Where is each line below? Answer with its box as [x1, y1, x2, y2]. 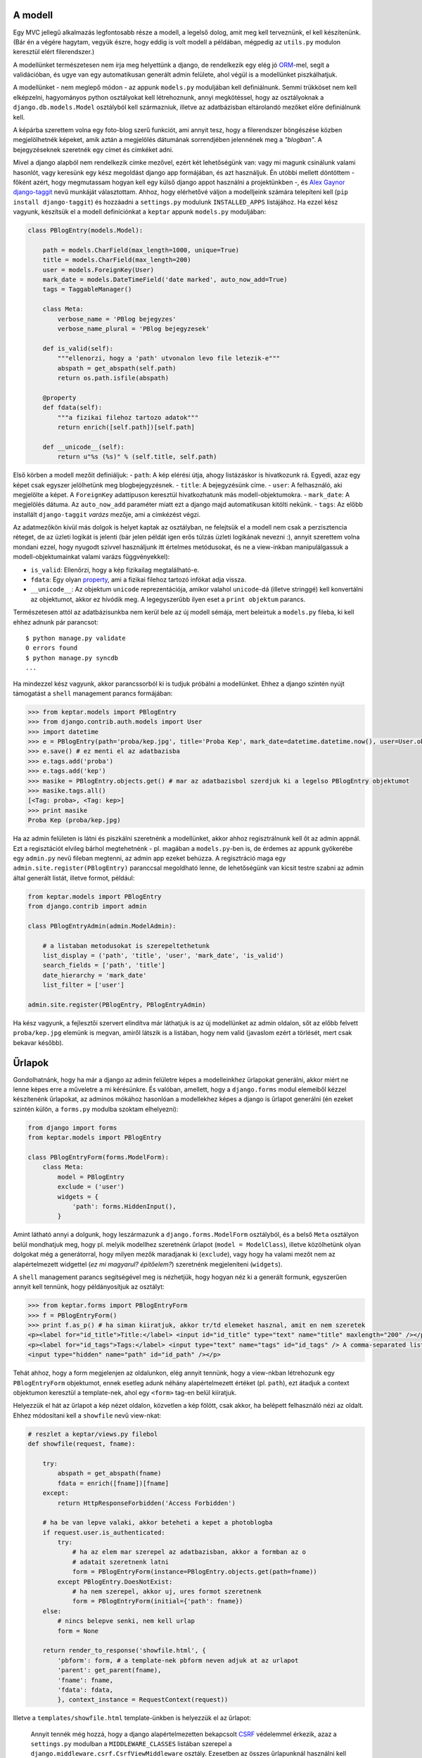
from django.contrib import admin [27, 902, 147, 911]
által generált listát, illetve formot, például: [13, 873, 135, 882]
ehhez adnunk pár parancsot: [13, 617, 98, 626]
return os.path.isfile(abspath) [57, 374, 169, 382]
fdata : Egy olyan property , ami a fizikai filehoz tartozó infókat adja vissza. [30, 575, 246, 584]
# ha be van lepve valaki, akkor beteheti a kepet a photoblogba [42, 1519, 273, 1527]
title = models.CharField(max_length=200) [42, 256, 191, 264]
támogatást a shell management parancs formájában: [13, 689, 173, 698]
